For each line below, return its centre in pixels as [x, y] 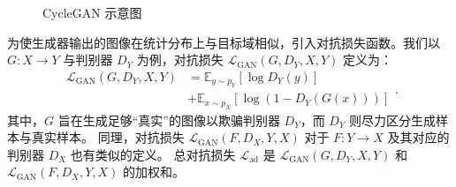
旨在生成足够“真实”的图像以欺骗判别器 [169, 120]
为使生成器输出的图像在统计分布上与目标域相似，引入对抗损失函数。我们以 [224, 42]
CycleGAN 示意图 [92, 12]
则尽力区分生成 [393, 120]
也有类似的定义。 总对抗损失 [153, 154]
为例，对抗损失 [180, 60]
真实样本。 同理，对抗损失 [108, 137]
